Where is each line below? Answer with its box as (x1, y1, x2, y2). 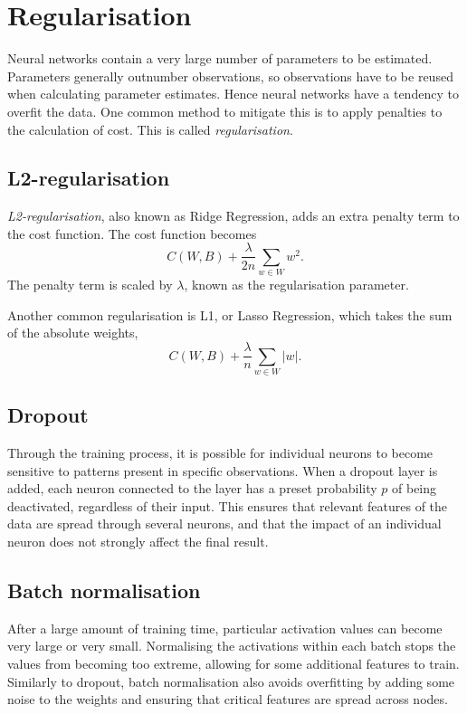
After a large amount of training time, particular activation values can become (7, 618, 443, 637)
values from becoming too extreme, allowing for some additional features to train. (7, 654, 460, 673)
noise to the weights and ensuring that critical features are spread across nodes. (7, 690, 448, 709)
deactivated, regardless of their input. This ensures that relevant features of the (7, 496, 448, 515)
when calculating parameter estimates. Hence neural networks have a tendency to (7, 84, 459, 103)
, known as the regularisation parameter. (184, 275, 409, 294)
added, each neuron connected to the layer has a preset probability (7, 479, 377, 498)
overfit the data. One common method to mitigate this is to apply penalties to (7, 101, 443, 120)
